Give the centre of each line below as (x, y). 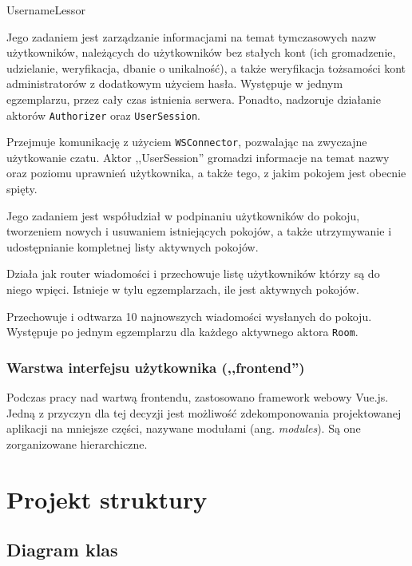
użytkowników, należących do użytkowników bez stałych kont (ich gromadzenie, (201, 52)
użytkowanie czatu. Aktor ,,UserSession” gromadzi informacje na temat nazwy (198, 157)
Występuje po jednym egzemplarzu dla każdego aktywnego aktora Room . (182, 332)
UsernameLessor (46, 10)
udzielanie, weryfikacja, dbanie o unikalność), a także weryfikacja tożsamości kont (206, 67)
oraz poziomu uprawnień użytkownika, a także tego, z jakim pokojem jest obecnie (206, 173)
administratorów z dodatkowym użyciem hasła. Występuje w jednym (175, 83)
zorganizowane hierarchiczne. (77, 443)
